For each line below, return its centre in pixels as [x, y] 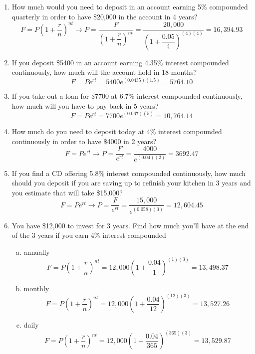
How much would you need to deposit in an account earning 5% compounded [130, 6]
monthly [36, 288]
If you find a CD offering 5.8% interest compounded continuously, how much [129, 173]
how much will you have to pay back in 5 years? [85, 105]
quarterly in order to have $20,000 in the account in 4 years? [105, 16]
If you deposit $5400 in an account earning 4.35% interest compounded [120, 62]
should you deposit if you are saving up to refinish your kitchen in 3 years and [131, 183]
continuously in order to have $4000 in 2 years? [84, 141]
